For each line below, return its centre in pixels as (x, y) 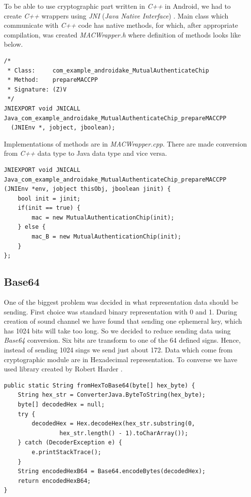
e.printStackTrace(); (67, 452)
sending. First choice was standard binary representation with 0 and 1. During (121, 311)
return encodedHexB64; (54, 481)
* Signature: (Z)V (37, 89)
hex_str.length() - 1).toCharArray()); (124, 433)
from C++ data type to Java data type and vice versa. (85, 153)
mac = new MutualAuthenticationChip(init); (103, 217)
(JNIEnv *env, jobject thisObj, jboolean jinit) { (87, 189)
